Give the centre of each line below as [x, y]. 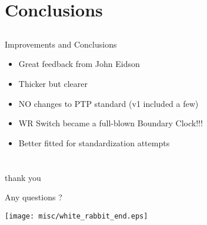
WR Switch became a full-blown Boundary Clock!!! [111, 123]
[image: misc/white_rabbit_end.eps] [76, 216]
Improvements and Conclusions [61, 44]
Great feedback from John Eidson [79, 64]
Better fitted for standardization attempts [94, 142]
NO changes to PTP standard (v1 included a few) [108, 103]
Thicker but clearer [53, 83]
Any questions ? [34, 197]
